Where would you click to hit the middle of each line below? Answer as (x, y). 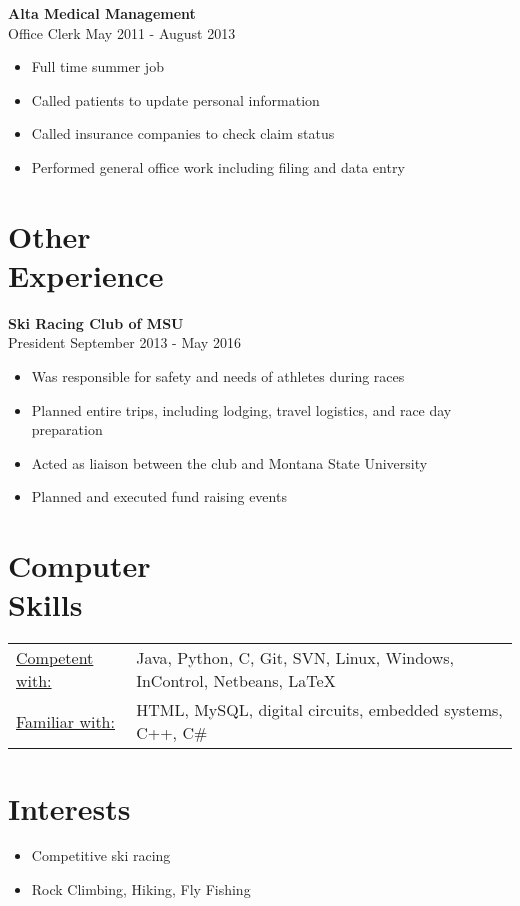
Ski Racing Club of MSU (96, 322)
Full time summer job (97, 66)
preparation (67, 429)
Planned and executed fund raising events (159, 496)
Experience (86, 274)
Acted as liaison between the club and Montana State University (229, 462)
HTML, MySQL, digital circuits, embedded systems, (319, 710)
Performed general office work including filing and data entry (218, 166)
